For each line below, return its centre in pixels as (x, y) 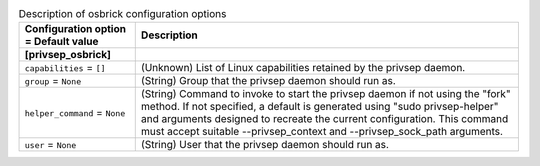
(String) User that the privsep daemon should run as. (265, 145)
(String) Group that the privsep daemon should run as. (268, 81)
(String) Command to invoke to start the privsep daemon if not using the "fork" (325, 94)
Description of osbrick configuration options (122, 14)
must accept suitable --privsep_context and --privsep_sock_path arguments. (322, 132)
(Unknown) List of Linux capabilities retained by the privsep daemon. (303, 68)
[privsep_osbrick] (68, 55)
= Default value (61, 42)
